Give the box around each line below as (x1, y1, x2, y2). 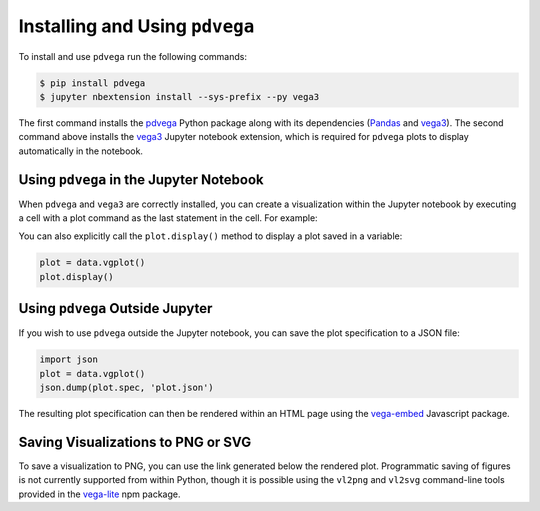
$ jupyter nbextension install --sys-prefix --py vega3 (39, 91, 320, 102)
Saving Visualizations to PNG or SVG (18, 433, 252, 450)
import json (39, 354, 99, 365)
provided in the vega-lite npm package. (18, 488, 181, 500)
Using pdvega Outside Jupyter (18, 300, 213, 317)
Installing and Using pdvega (18, 15, 255, 37)
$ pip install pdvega (39, 77, 146, 89)
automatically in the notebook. (18, 145, 144, 157)
